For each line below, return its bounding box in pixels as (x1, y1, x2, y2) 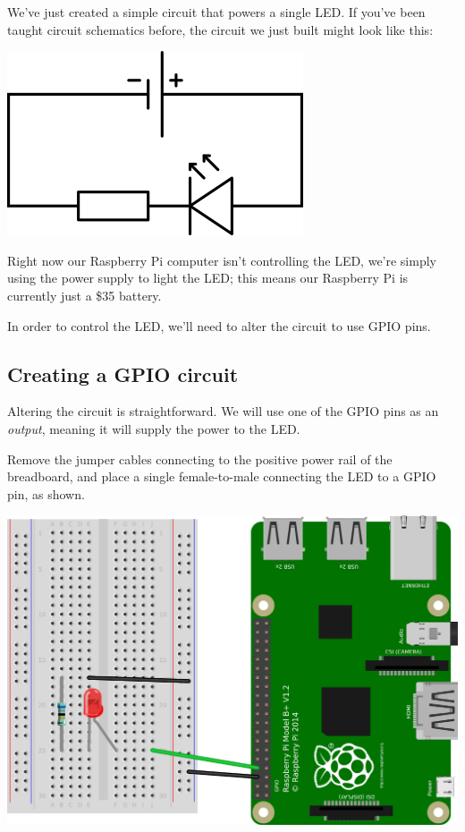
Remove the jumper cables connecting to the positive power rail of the (7, 449, 393, 468)
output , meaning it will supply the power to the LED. (7, 419, 300, 437)
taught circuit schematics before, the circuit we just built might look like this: (7, 20, 434, 38)
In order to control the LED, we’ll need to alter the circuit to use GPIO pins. (7, 316, 431, 335)
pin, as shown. (7, 484, 85, 503)
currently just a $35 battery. (7, 285, 162, 304)
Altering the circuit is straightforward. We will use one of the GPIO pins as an (7, 402, 439, 420)
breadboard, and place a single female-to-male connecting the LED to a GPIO (7, 467, 436, 486)
